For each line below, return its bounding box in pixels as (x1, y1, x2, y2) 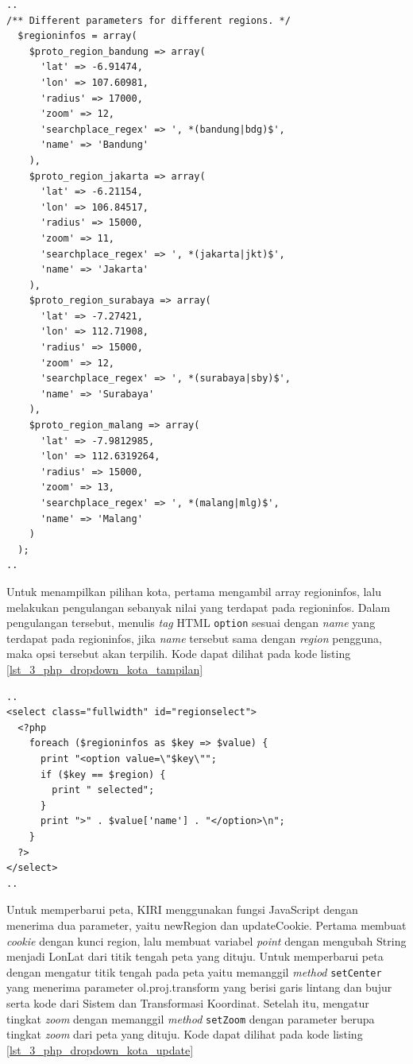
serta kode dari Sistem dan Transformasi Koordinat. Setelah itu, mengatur (6, 994, 369, 1011)
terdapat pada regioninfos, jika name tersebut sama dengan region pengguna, (6, 629, 382, 646)
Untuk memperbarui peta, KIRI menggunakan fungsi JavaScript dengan (6, 901, 358, 918)
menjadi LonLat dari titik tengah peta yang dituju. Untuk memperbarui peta (6, 948, 384, 965)
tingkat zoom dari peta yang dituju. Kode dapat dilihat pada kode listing (6, 1026, 363, 1043)
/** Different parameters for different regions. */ (6, 14, 291, 26)
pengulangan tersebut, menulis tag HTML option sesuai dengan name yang (6, 614, 376, 631)
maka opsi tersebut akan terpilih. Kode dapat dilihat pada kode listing (6, 645, 351, 662)
